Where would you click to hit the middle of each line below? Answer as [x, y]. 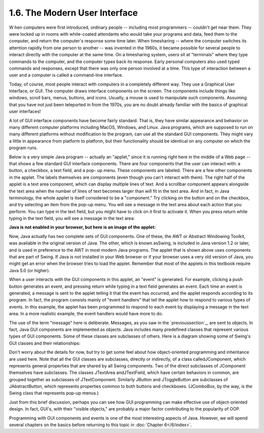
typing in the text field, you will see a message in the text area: [72, 218]
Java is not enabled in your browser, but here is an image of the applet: [82, 227]
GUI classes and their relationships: [45, 343]
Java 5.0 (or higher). [30, 270]
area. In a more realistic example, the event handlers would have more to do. [86, 314]
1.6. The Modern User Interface [73, 13]
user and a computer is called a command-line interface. [66, 75]
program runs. [23, 148]
